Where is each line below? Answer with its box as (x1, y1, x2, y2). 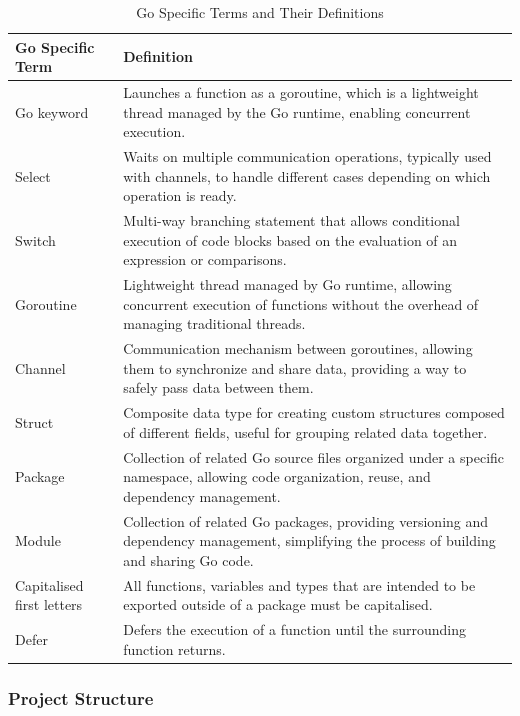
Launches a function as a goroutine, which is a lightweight (123, 82, 479, 103)
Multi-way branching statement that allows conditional (123, 210, 460, 231)
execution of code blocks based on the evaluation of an (123, 229, 458, 250)
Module (15, 530, 61, 551)
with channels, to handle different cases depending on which (123, 165, 491, 186)
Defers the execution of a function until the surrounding (123, 619, 466, 640)
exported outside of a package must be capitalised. (123, 594, 433, 615)
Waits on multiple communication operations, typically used (123, 146, 492, 167)
